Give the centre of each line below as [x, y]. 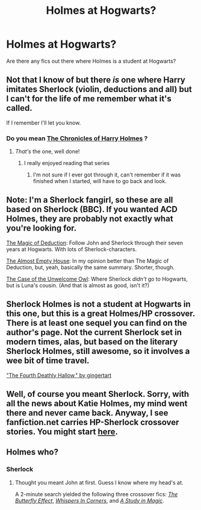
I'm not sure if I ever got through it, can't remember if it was [107, 175]
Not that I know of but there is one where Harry [96, 80]
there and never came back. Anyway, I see [87, 413]
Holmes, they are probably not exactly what [90, 219]
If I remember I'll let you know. [44, 123]
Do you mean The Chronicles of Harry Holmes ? [77, 138]
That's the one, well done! [47, 152]
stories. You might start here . [62, 432]
